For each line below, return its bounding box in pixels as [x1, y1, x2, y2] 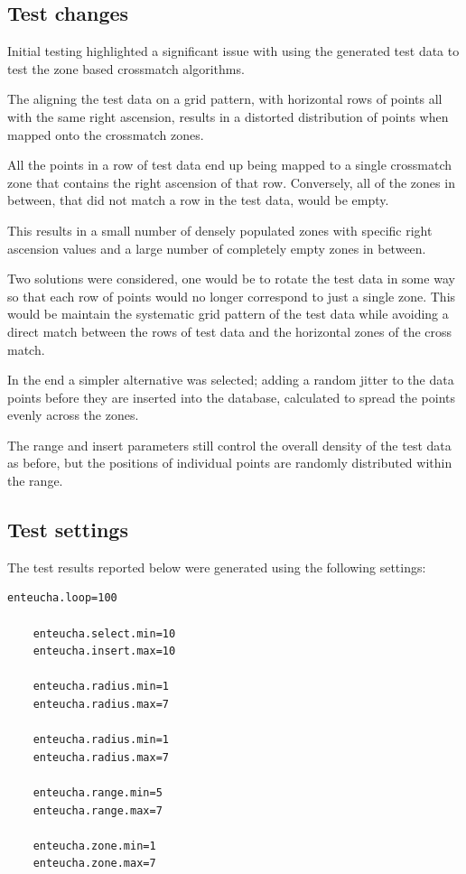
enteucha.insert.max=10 [33, 645, 176, 658]
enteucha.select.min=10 [33, 627, 176, 640]
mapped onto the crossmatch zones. [7, 125, 204, 144]
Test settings [7, 516, 128, 544]
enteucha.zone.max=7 [33, 857, 156, 870]
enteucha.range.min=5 [33, 786, 163, 799]
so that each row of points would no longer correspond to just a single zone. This [7, 286, 456, 305]
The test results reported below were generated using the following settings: [7, 557, 426, 576]
